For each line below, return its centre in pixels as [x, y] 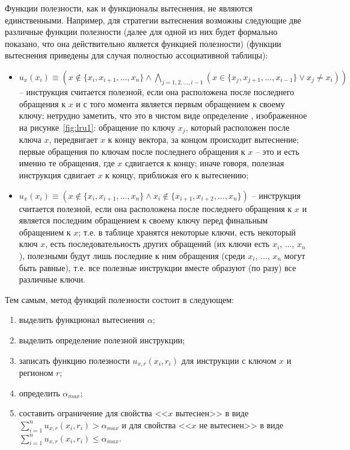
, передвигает [73, 139]
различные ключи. [52, 279]
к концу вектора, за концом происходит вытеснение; [203, 139]
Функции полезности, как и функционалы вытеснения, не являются [129, 8]
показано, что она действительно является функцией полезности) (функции [143, 43]
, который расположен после [238, 127]
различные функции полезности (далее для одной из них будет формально [141, 32]
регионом [36, 372]
